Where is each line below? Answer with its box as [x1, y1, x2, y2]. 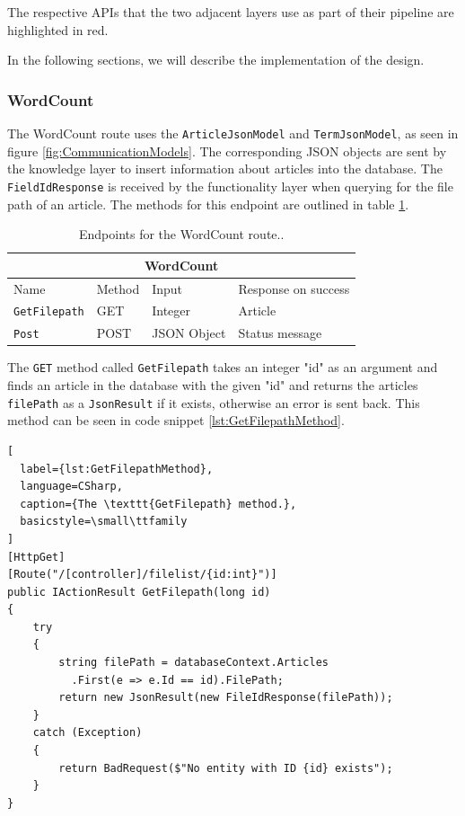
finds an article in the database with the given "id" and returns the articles [7, 376, 418, 395]
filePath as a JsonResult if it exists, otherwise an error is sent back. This [7, 393, 420, 412]
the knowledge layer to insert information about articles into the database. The [7, 159, 443, 178]
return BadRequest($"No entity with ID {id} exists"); [58, 761, 393, 775]
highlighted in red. [7, 20, 109, 39]
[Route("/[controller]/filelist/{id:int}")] [7, 568, 277, 581]
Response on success [238, 279, 350, 297]
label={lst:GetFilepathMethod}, [20, 462, 214, 475]
